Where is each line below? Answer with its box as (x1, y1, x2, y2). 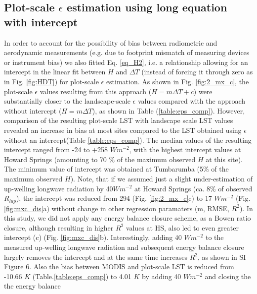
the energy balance (4, 281, 61, 291)
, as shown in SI (198, 251, 246, 262)
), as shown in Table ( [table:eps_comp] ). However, (92, 105, 245, 116)
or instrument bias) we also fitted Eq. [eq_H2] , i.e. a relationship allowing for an (4, 57, 248, 67)
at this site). (206, 154, 243, 164)
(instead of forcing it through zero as (141, 66, 253, 77)
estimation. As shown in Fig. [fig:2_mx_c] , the (106, 76, 249, 86)
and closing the (205, 271, 251, 281)
